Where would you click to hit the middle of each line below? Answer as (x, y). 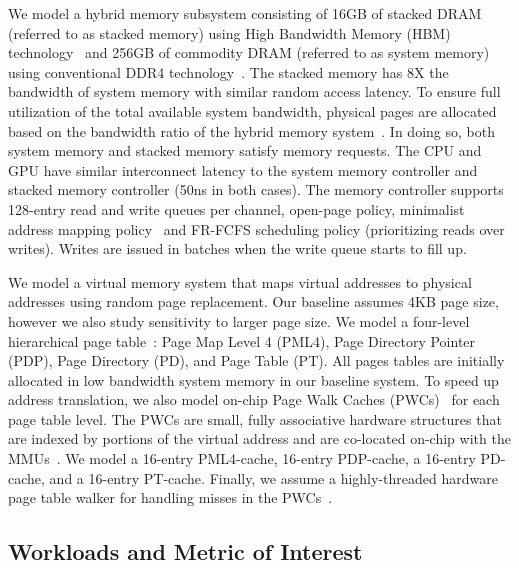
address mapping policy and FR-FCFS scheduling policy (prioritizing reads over (256, 228)
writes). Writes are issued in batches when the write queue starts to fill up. (237, 248)
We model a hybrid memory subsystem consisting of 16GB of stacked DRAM (245, 13)
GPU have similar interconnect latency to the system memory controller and (243, 169)
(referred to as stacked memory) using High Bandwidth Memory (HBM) (229, 32)
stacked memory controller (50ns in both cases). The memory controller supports (256, 189)
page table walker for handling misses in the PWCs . (170, 497)
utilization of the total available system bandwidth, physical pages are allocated (252, 110)
